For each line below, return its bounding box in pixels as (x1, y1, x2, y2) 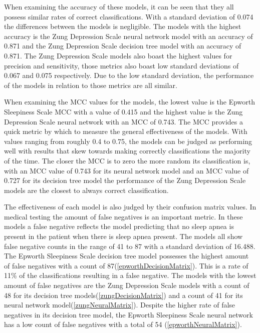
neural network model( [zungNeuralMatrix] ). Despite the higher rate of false (4, 299, 235, 310)
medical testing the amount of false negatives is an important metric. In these (4, 211, 243, 221)
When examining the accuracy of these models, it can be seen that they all (4, 1, 234, 11)
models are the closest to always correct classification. (4, 184, 169, 195)
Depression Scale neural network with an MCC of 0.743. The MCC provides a (4, 116, 243, 126)
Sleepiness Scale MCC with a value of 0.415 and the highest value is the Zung (4, 106, 243, 116)
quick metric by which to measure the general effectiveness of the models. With (4, 126, 247, 136)
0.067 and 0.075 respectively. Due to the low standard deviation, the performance (4, 70, 254, 80)
